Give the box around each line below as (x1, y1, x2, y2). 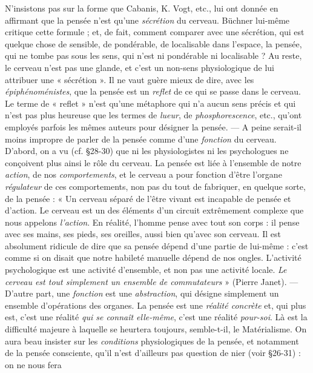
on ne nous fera (5, 358, 62, 371)
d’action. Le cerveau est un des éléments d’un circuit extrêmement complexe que (5, 204, 304, 217)
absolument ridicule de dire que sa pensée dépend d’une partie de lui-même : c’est (5, 239, 309, 252)
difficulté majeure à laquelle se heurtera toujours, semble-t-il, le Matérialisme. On (5, 323, 307, 335)
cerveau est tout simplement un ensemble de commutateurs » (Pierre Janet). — (5, 275, 298, 287)
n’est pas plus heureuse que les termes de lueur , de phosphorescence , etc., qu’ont (5, 109, 302, 121)
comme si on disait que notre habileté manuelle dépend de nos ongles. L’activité (5, 251, 301, 264)
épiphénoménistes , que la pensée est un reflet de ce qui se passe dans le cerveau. (5, 85, 301, 98)
